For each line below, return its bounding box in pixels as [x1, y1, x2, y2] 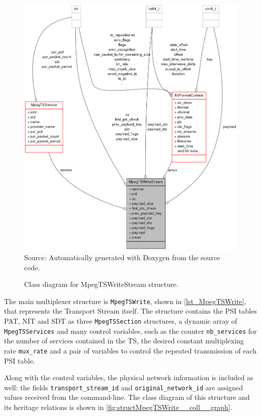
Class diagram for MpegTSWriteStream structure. [24, 279, 179, 289]
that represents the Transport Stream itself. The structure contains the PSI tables [4, 306, 257, 316]
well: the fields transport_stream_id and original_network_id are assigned [4, 382, 243, 392]
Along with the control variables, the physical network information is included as [4, 372, 253, 383]
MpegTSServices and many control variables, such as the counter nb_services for [4, 325, 257, 336]
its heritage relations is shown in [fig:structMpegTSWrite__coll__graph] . [4, 402, 232, 412]
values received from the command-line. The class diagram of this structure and [4, 392, 250, 402]
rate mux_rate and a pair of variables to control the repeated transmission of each [4, 345, 256, 355]
